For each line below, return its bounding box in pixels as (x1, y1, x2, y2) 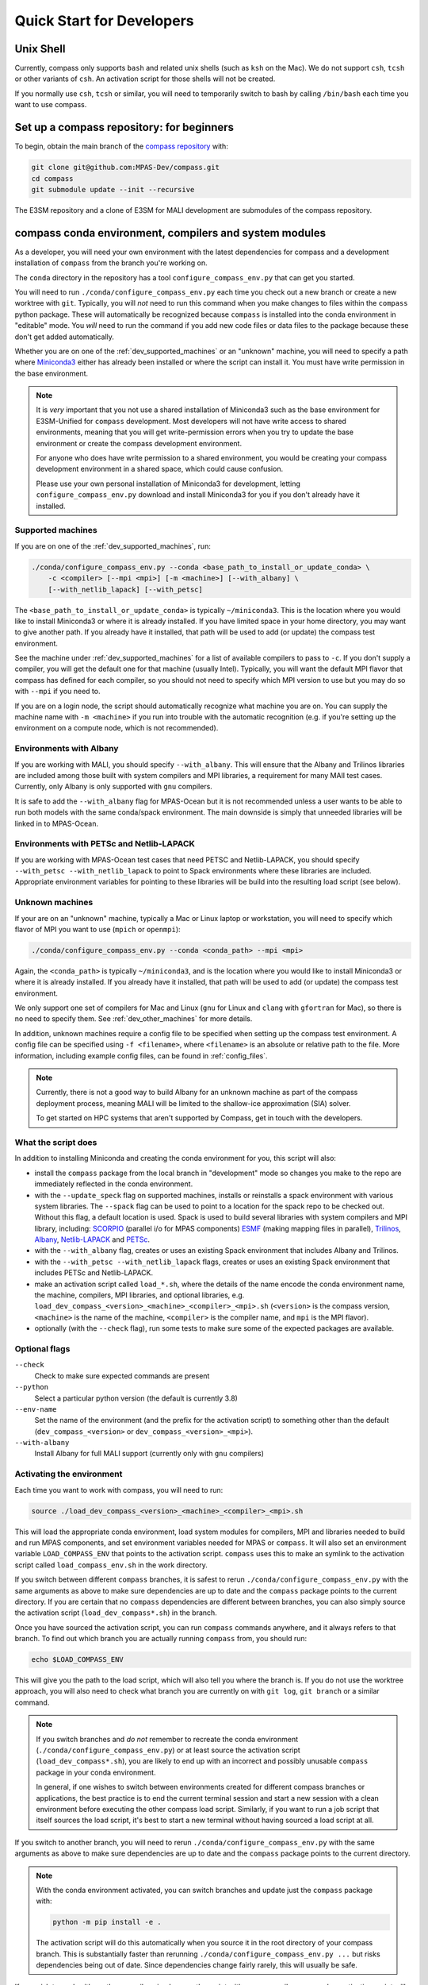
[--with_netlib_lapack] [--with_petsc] (48, 584, 204, 594)
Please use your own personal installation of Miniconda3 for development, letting (36, 479, 301, 488)
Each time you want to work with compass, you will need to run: (14, 1485, 224, 1494)
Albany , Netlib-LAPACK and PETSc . (34, 1235, 151, 1244)
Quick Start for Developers (14, 12, 194, 29)
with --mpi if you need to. (14, 687, 101, 696)
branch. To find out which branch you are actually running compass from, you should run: (14, 1634, 308, 1644)
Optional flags (14, 1343, 71, 1354)
